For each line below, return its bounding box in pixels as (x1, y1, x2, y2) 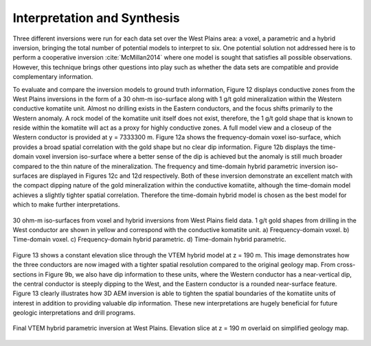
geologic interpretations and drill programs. (12, 309, 135, 317)
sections (12, 270, 37, 278)
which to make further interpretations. (12, 200, 120, 209)
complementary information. (12, 73, 93, 81)
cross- (337, 261, 356, 269)
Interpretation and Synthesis (12, 10, 180, 25)
